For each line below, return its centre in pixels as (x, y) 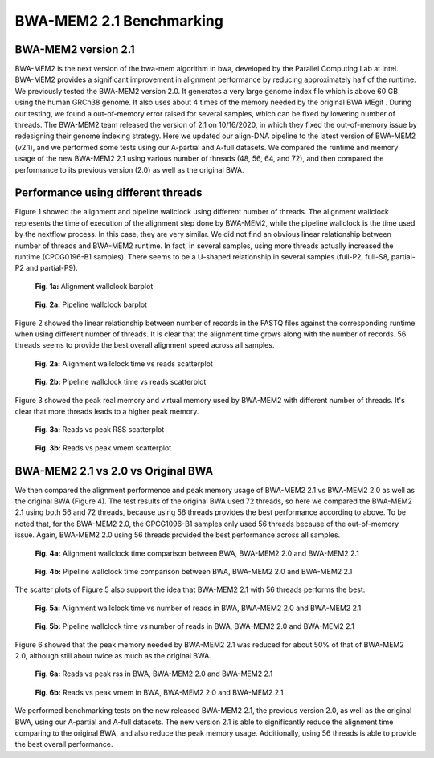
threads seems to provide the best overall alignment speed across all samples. (145, 345)
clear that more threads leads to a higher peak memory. (107, 411)
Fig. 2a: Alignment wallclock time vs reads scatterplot (124, 363)
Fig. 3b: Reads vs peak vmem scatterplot (103, 448)
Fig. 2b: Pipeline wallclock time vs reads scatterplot (121, 382)
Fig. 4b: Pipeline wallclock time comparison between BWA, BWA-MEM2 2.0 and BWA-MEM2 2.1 (194, 571)
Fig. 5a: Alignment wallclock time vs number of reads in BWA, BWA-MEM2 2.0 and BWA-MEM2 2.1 (198, 608)
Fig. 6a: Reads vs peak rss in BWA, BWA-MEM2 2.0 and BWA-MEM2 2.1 (154, 674)
